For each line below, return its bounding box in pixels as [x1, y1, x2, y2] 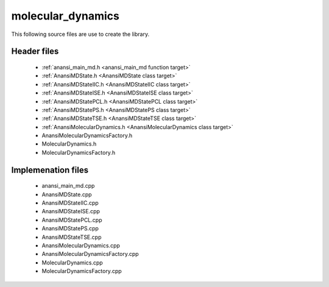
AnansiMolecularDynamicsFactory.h [41, 132, 133, 140]
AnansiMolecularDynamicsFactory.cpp [41, 250, 140, 258]
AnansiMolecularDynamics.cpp [41, 242, 120, 249]
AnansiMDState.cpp [41, 191, 92, 198]
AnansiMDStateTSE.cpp [41, 233, 102, 241]
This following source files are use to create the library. [11, 30, 149, 38]
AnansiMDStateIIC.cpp [41, 199, 99, 207]
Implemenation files [11, 165, 88, 175]
